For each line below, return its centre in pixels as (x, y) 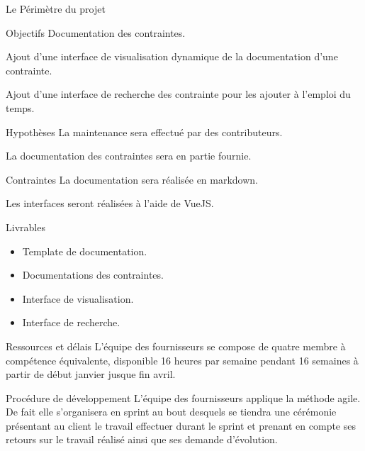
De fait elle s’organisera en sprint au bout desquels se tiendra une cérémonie (171, 412)
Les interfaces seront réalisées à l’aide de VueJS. (110, 203)
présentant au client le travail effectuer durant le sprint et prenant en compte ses (181, 425)
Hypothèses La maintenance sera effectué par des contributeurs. (144, 132)
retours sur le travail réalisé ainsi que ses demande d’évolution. (142, 439)
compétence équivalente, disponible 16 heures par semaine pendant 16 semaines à (182, 360)
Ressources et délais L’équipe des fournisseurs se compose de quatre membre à (176, 346)
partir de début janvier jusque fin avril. (91, 374)
